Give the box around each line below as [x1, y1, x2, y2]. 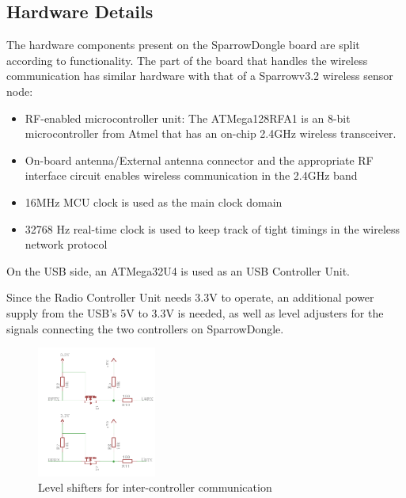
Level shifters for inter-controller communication [38, 479, 272, 496]
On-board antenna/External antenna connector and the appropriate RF [25, 151, 374, 168]
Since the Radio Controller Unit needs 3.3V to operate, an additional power [6, 289, 374, 306]
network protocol [25, 236, 108, 253]
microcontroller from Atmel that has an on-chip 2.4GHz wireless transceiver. [25, 125, 397, 142]
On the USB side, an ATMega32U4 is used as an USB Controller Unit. [6, 262, 350, 279]
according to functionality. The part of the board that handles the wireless [6, 51, 368, 68]
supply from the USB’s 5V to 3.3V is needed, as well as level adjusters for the [6, 304, 384, 321]
